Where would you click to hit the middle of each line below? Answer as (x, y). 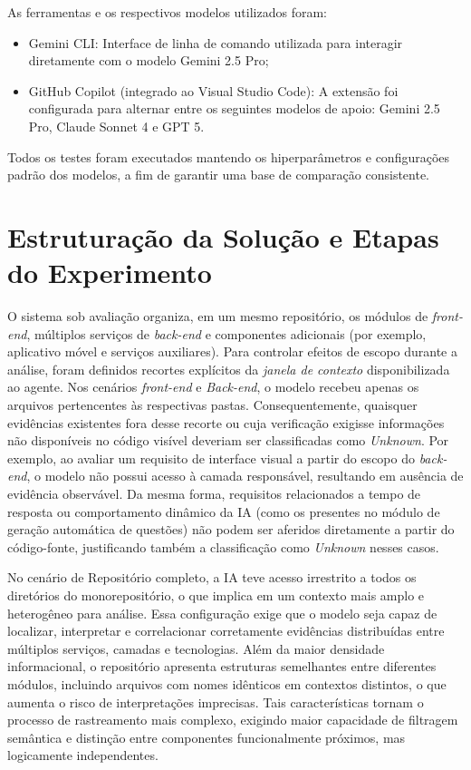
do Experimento (110, 273)
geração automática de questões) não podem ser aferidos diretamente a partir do (231, 529)
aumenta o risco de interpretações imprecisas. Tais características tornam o (216, 702)
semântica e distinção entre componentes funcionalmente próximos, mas (207, 737)
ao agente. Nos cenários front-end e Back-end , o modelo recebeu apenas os (213, 387)
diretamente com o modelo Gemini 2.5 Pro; (149, 60)
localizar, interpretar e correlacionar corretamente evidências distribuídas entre (226, 631)
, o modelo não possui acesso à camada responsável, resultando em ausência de (245, 476)
